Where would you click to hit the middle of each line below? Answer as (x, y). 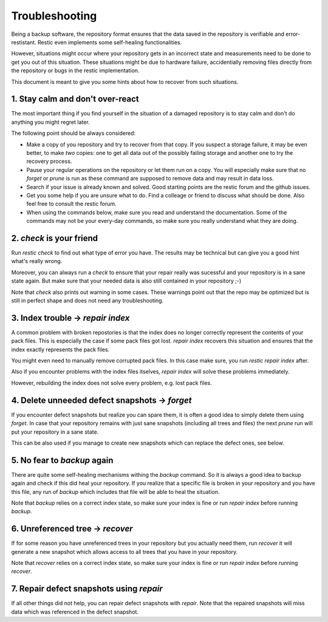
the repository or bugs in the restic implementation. (75, 70)
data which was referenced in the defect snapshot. (75, 612)
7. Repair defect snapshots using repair (87, 589)
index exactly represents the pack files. (60, 349)
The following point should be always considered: (73, 133)
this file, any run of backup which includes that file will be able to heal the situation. (115, 491)
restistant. (24, 42)
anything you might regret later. (51, 122)
